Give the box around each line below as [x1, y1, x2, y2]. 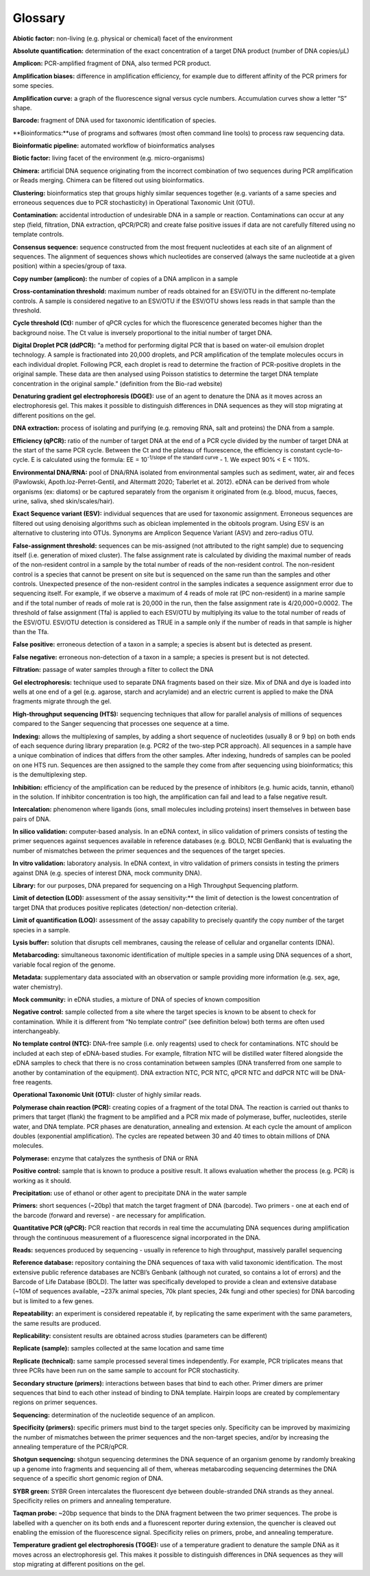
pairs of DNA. [12, 814, 51, 823]
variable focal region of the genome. [12, 960, 116, 969]
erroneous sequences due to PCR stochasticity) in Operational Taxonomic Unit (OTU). [12, 199, 255, 207]
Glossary [12, 10, 66, 25]
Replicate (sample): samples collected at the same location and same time [12, 1344, 225, 1353]
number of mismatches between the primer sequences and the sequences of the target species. [12, 847, 286, 855]
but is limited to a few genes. [12, 1296, 94, 1305]
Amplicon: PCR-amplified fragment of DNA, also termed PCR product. [12, 59, 212, 68]
